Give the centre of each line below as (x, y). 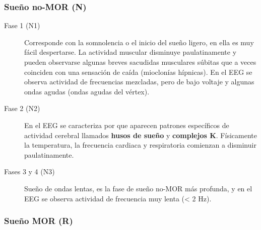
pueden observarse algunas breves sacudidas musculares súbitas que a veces (140, 62)
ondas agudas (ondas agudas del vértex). (87, 91)
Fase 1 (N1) (22, 25)
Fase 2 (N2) (22, 108)
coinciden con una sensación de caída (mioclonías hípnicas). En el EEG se (138, 72)
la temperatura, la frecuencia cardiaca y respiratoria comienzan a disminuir (140, 145)
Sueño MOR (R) (39, 221)
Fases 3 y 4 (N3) (29, 171)
